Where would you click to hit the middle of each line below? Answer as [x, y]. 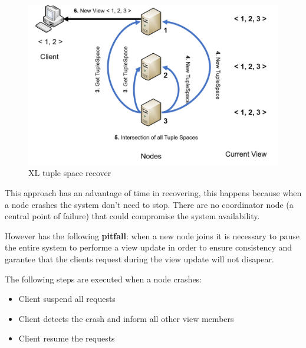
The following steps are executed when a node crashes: [103, 279]
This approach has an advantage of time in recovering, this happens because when [153, 192]
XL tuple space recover [70, 173]
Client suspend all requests [67, 299]
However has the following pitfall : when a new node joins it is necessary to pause [152, 235]
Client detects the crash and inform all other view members [126, 318]
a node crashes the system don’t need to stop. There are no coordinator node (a [149, 204]
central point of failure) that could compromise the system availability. [132, 216]
